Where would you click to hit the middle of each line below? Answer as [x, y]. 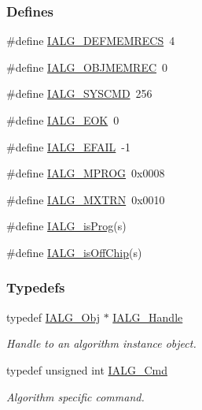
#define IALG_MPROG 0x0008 [86, 173]
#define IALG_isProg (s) [66, 226]
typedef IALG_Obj [53, 317]
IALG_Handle [148, 317]
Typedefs [36, 287]
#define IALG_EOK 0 [63, 120]
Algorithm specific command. [75, 396]
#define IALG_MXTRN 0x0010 [86, 199]
